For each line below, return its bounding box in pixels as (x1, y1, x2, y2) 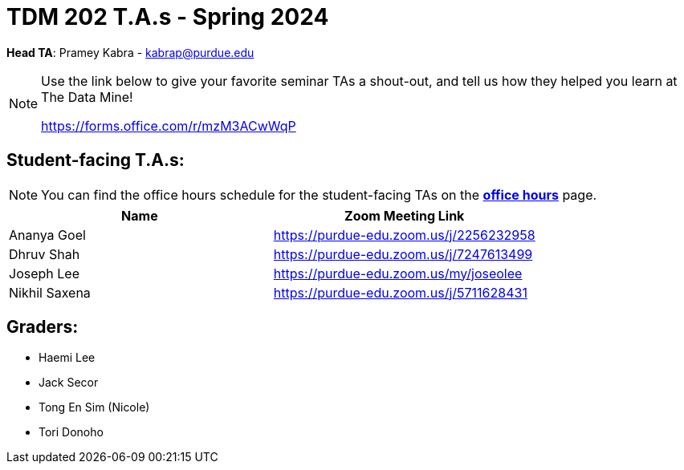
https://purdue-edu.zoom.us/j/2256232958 (273, 226, 535, 243)
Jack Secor (39, 375, 99, 390)
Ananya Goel (9, 226, 86, 243)
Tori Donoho (39, 425, 104, 440)
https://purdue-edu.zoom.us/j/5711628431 (273, 284, 527, 301)
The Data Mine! (41, 88, 133, 105)
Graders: (6, 317, 79, 338)
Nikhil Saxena (9, 284, 91, 301)
